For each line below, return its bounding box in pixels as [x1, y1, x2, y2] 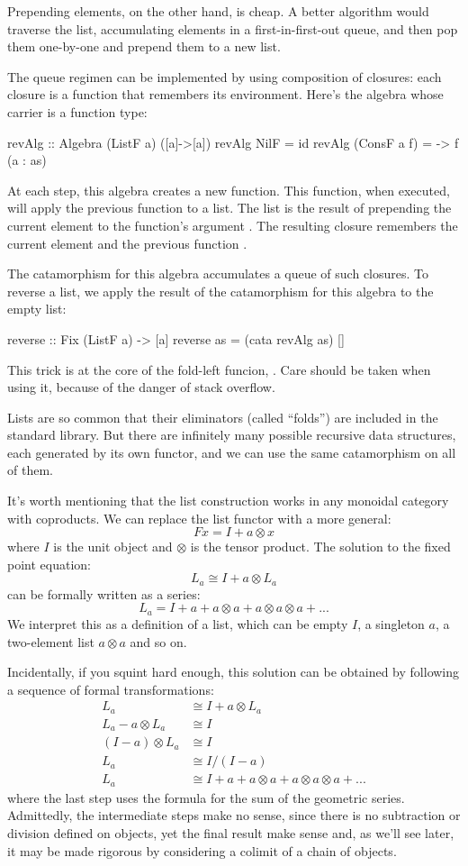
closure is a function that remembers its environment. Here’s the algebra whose [7, 85, 444, 104]
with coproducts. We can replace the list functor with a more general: [7, 508, 391, 527]
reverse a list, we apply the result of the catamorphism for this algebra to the [7, 281, 434, 300]
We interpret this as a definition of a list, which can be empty [7, 614, 348, 633]
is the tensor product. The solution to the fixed [190, 537, 451, 556]
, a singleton [357, 614, 425, 633]
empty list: [7, 299, 67, 318]
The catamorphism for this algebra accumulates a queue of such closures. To [7, 264, 429, 283]
